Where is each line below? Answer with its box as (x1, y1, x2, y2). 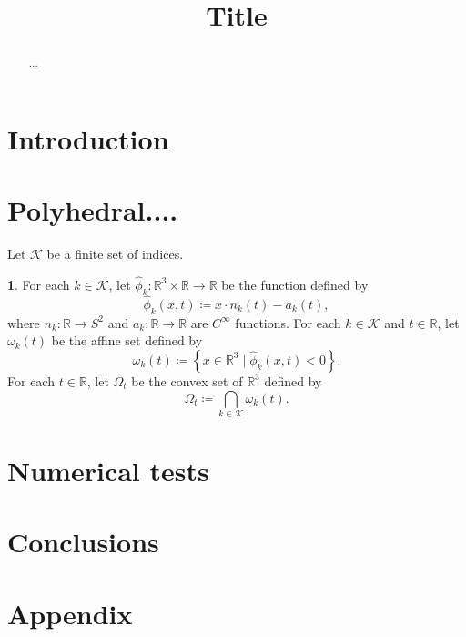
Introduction (7, 119, 169, 157)
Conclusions (7, 523, 159, 560)
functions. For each (235, 313, 341, 332)
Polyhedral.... (7, 191, 178, 229)
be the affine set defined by (51, 331, 203, 350)
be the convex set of (131, 371, 243, 390)
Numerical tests (7, 452, 209, 489)
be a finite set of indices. (46, 244, 184, 263)
